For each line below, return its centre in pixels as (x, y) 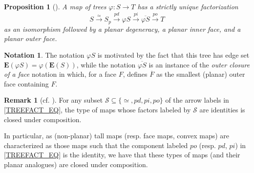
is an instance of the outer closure (199, 64)
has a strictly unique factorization (188, 6)
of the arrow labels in (197, 100)
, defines (135, 74)
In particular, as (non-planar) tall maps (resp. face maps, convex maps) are (117, 136)
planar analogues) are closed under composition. (76, 164)
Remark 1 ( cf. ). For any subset (53, 100)
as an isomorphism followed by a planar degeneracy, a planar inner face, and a (122, 29)
